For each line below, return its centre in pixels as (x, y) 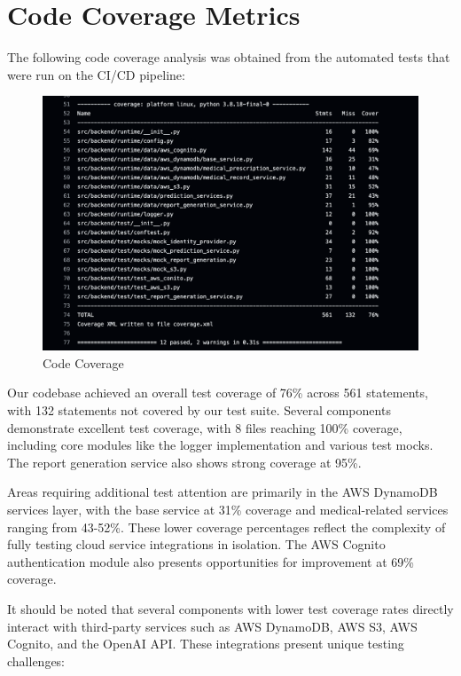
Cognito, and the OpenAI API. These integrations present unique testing (206, 644)
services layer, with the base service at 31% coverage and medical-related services (228, 509)
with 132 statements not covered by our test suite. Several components (199, 410)
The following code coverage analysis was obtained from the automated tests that (229, 57)
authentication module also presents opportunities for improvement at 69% (211, 561)
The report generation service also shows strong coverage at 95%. (184, 462)
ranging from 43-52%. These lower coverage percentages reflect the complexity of (227, 527)
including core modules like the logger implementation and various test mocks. (220, 445)
